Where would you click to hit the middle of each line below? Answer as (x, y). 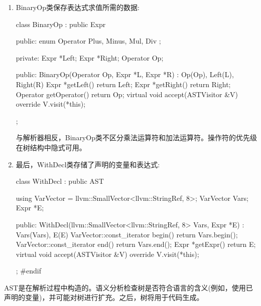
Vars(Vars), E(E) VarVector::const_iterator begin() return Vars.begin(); (127, 234)
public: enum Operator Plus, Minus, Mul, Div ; (88, 41)
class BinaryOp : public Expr (61, 24)
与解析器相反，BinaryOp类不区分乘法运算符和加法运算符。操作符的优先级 (136, 137)
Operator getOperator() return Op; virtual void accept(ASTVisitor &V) (127, 94)
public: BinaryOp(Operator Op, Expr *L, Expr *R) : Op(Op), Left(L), (125, 74)
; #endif (28, 271)
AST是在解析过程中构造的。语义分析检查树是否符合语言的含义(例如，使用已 (128, 287)
